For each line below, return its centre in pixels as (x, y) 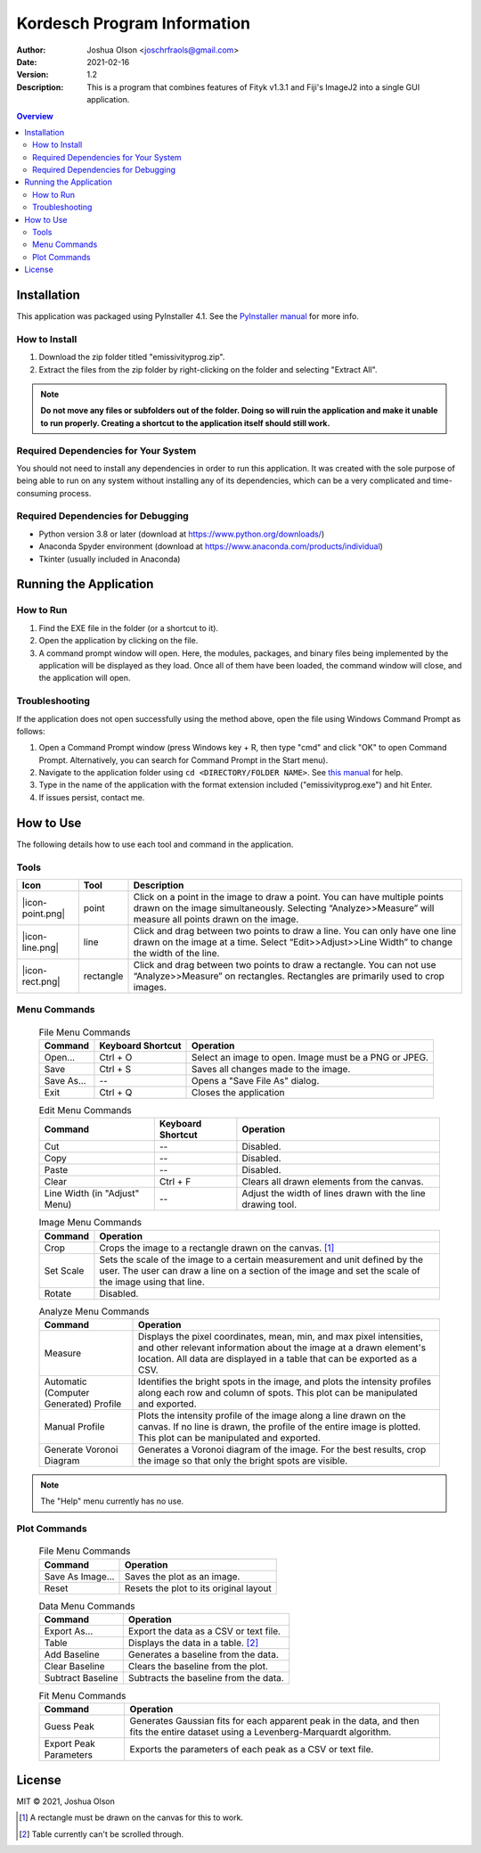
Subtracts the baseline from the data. (206, 1678)
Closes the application (238, 1092)
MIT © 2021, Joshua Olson (65, 1801)
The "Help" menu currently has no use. (112, 1501)
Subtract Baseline (82, 1678)
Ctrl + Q (116, 1092)
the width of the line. (176, 953)
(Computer (67, 1392)
